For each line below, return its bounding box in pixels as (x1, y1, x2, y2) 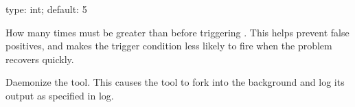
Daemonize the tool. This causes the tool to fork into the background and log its (5, 75, 345, 89)
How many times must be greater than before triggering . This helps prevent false (5, 25, 350, 39)
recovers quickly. (5, 51, 74, 66)
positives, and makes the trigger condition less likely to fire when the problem (5, 38, 332, 53)
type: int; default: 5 (5, 2, 87, 16)
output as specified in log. (5, 88, 114, 102)
